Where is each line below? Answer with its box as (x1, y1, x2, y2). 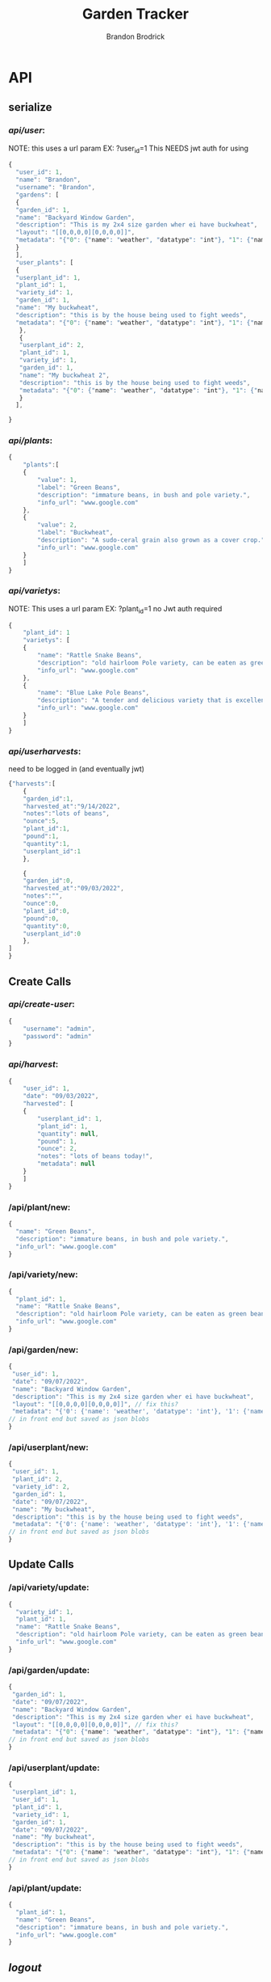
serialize (8, 100, 52, 114)
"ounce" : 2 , (37, 1145, 78, 1153)
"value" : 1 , (37, 476, 78, 484)
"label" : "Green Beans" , (37, 483, 121, 492)
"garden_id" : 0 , (23, 877, 74, 885)
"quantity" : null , (37, 1130, 99, 1138)
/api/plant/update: (8, 1882, 82, 1893)
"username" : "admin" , (23, 1025, 95, 1033)
